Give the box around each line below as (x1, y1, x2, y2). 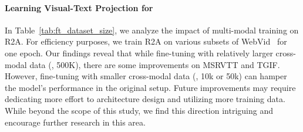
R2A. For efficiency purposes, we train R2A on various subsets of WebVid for (5, 35, 287, 48)
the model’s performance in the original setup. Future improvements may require (5, 81, 296, 93)
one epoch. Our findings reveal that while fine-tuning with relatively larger (5, 46, 273, 59)
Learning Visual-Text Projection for (5, 1, 153, 13)
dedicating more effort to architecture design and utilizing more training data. (5, 93, 285, 105)
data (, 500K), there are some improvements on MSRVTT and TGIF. (29, 58, 280, 70)
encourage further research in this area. (5, 116, 146, 128)
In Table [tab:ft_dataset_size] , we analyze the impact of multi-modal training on (5, 23, 299, 36)
